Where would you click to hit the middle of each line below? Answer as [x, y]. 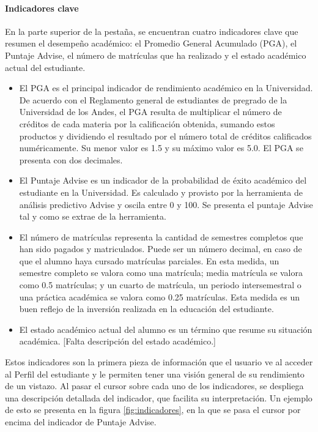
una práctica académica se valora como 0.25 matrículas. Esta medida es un [160, 296]
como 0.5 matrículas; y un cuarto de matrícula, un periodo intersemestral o [160, 285]
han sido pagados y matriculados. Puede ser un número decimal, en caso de [161, 249]
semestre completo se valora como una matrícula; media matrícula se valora [161, 273]
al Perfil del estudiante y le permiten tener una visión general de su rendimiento [155, 374]
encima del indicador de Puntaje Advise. [81, 422]
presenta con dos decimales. [71, 159]
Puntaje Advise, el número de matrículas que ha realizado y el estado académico [156, 55]
